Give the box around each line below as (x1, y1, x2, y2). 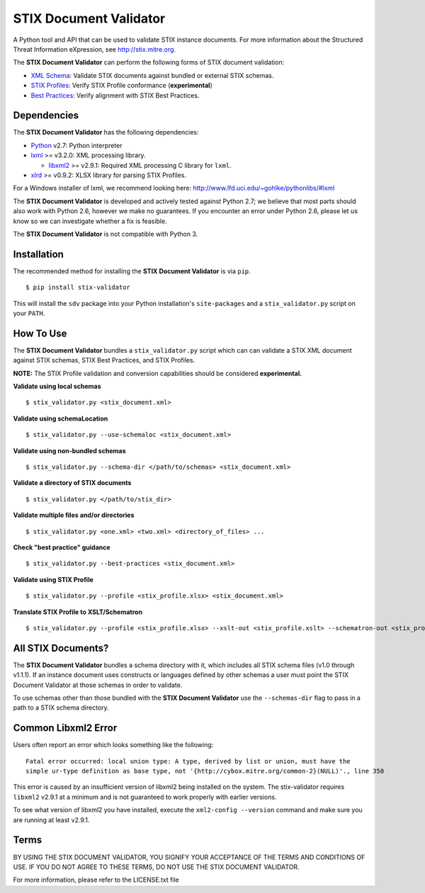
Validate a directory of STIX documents (13, 479, 132, 487)
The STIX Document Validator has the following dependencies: (13, 128, 199, 137)
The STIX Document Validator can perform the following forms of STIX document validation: (13, 58, 285, 67)
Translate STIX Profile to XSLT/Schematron (13, 608, 143, 616)
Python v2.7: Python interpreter (30, 141, 123, 149)
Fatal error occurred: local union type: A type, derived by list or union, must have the (25, 757, 351, 765)
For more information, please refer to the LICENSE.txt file (13, 875, 180, 885)
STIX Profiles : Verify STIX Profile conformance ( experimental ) (30, 81, 212, 90)
